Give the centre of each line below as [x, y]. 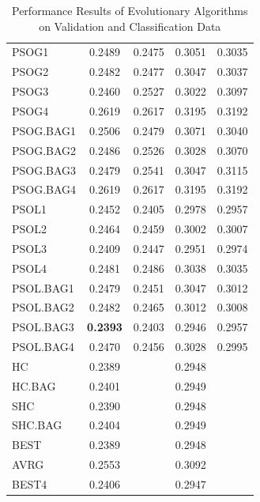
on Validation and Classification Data [130, 26]
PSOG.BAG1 [44, 130]
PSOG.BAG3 [44, 170]
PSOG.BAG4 [44, 189]
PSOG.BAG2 [44, 150]
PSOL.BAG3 [43, 327]
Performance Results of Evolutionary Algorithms [130, 10]
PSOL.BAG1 [43, 287]
